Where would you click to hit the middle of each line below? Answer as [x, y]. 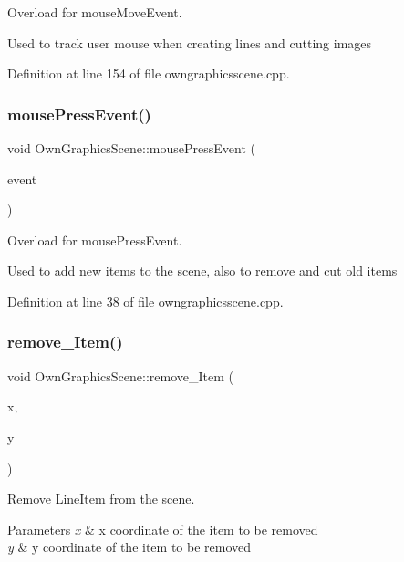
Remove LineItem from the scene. [101, 499]
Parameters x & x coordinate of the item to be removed [163, 529]
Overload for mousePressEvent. [95, 239]
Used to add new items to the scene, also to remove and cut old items [202, 271]
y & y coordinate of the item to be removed [129, 547]
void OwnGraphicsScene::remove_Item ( [120, 375]
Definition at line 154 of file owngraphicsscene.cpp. [149, 73]
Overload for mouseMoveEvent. [95, 12]
